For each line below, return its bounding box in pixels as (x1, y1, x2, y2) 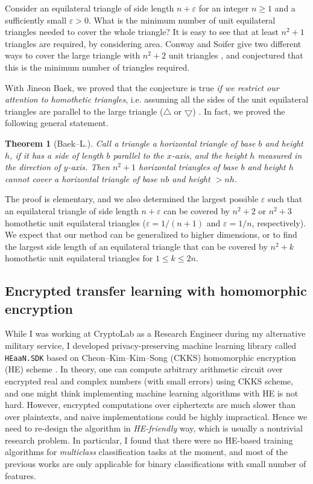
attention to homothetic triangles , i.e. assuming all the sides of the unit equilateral (5, 93, 309, 106)
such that (267, 193, 303, 205)
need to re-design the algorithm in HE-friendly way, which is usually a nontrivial (5, 422, 303, 435)
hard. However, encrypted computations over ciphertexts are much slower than (5, 398, 296, 411)
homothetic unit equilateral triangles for (5, 252, 153, 264)
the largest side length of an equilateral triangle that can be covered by (5, 240, 268, 252)
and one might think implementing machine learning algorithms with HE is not (5, 386, 299, 399)
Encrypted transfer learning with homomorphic (5, 281, 307, 300)
